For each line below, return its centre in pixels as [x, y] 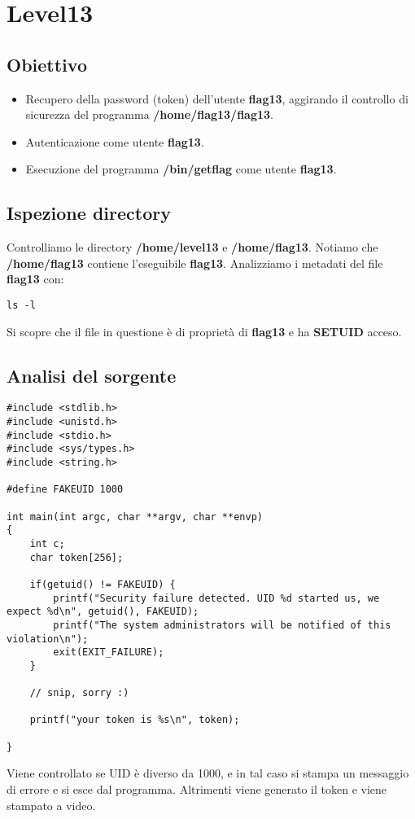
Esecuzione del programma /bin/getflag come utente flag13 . [181, 169]
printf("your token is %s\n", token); [135, 720]
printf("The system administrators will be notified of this [222, 625]
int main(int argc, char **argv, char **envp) [135, 517]
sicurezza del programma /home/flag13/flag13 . [149, 114]
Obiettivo [47, 64]
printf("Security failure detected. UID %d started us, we [216, 598]
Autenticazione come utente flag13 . [115, 141]
